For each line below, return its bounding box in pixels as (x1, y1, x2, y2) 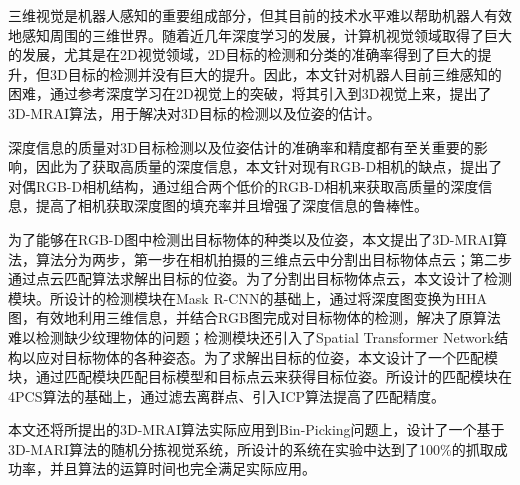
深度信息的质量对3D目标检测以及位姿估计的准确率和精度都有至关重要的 (8, 136, 474, 157)
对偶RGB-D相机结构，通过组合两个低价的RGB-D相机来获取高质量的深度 (8, 175, 479, 196)
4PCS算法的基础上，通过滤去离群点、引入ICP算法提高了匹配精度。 (8, 385, 446, 406)
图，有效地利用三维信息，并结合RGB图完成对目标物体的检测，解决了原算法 (8, 307, 501, 328)
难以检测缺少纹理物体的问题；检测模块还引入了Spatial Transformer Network (8, 326, 495, 347)
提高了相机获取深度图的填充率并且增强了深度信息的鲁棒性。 (35, 195, 428, 216)
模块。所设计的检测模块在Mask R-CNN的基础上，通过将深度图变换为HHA (8, 287, 487, 308)
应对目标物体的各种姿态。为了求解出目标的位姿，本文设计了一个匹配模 (35, 346, 498, 367)
